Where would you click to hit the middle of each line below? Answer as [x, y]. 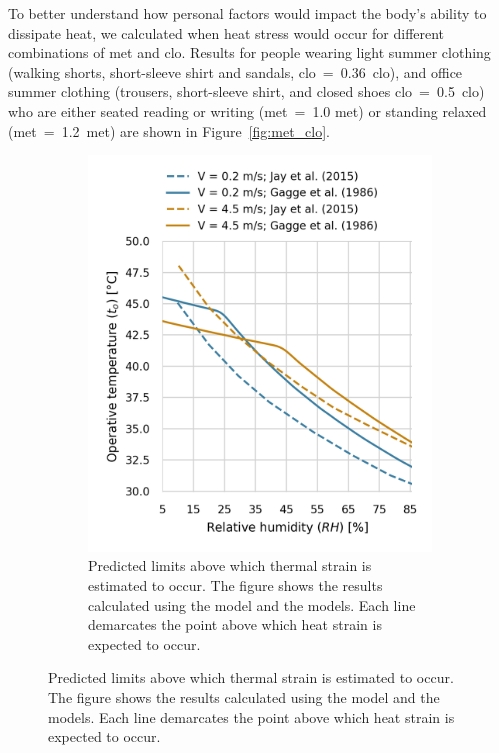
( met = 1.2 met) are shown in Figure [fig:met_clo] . [169, 130]
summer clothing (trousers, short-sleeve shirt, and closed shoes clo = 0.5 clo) [246, 91]
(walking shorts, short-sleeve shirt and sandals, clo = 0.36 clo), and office [235, 71]
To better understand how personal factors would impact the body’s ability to [247, 13]
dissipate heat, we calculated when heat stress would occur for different [226, 32]
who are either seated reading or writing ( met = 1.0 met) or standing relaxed [247, 110]
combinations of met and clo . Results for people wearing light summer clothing [249, 52]
